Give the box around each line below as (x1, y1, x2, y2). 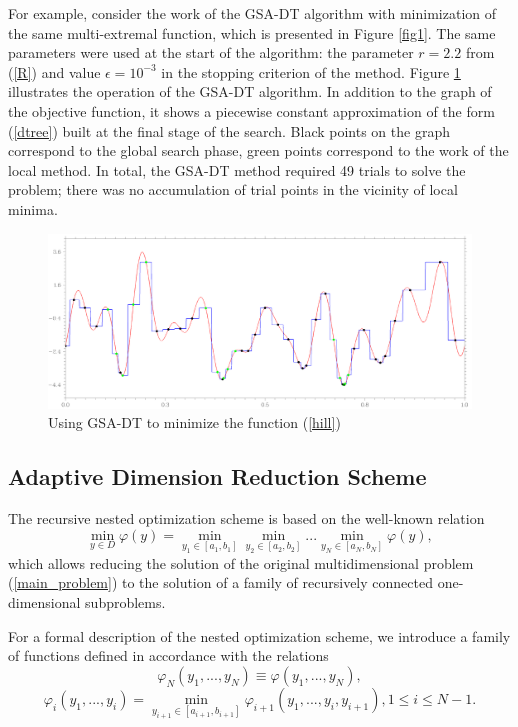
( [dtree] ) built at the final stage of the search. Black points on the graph (8, 120, 450, 141)
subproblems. (85, 591, 166, 612)
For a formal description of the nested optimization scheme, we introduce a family (8, 625, 511, 646)
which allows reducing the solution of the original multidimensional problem (8, 552, 474, 573)
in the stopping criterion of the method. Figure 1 (161, 61, 461, 82)
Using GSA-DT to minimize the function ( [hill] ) (48, 412, 341, 433)
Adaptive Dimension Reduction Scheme (8, 461, 427, 492)
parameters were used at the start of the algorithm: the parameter (8, 42, 414, 63)
